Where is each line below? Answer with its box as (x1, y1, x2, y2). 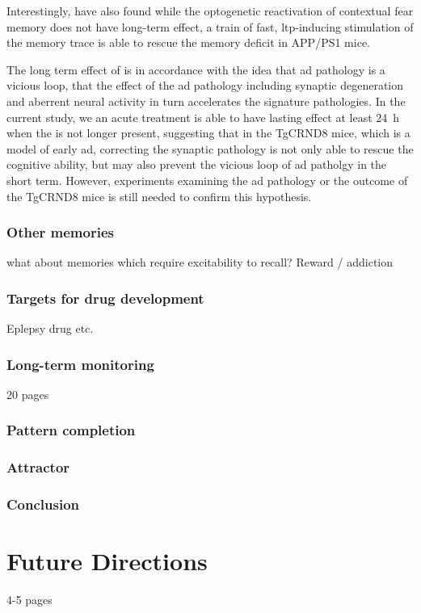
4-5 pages (6, 591, 53, 608)
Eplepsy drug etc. (6, 320, 94, 337)
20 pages (6, 385, 49, 402)
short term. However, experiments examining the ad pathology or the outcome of (6, 171, 408, 188)
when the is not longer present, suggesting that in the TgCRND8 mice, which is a (6, 124, 410, 141)
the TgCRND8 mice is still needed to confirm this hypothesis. (6, 187, 312, 204)
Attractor (6, 457, 70, 477)
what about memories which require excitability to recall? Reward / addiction (6, 254, 394, 271)
